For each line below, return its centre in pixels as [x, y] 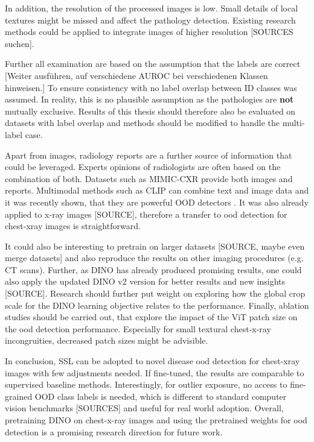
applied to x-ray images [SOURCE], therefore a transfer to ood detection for [146, 214]
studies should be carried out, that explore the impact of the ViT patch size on [151, 317]
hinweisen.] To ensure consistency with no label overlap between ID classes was [151, 87]
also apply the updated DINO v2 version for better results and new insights [145, 281]
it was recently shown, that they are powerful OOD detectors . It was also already [157, 202]
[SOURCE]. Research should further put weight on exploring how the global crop [155, 293]
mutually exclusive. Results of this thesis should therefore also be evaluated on [150, 111]
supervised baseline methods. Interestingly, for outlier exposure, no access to [146, 384]
